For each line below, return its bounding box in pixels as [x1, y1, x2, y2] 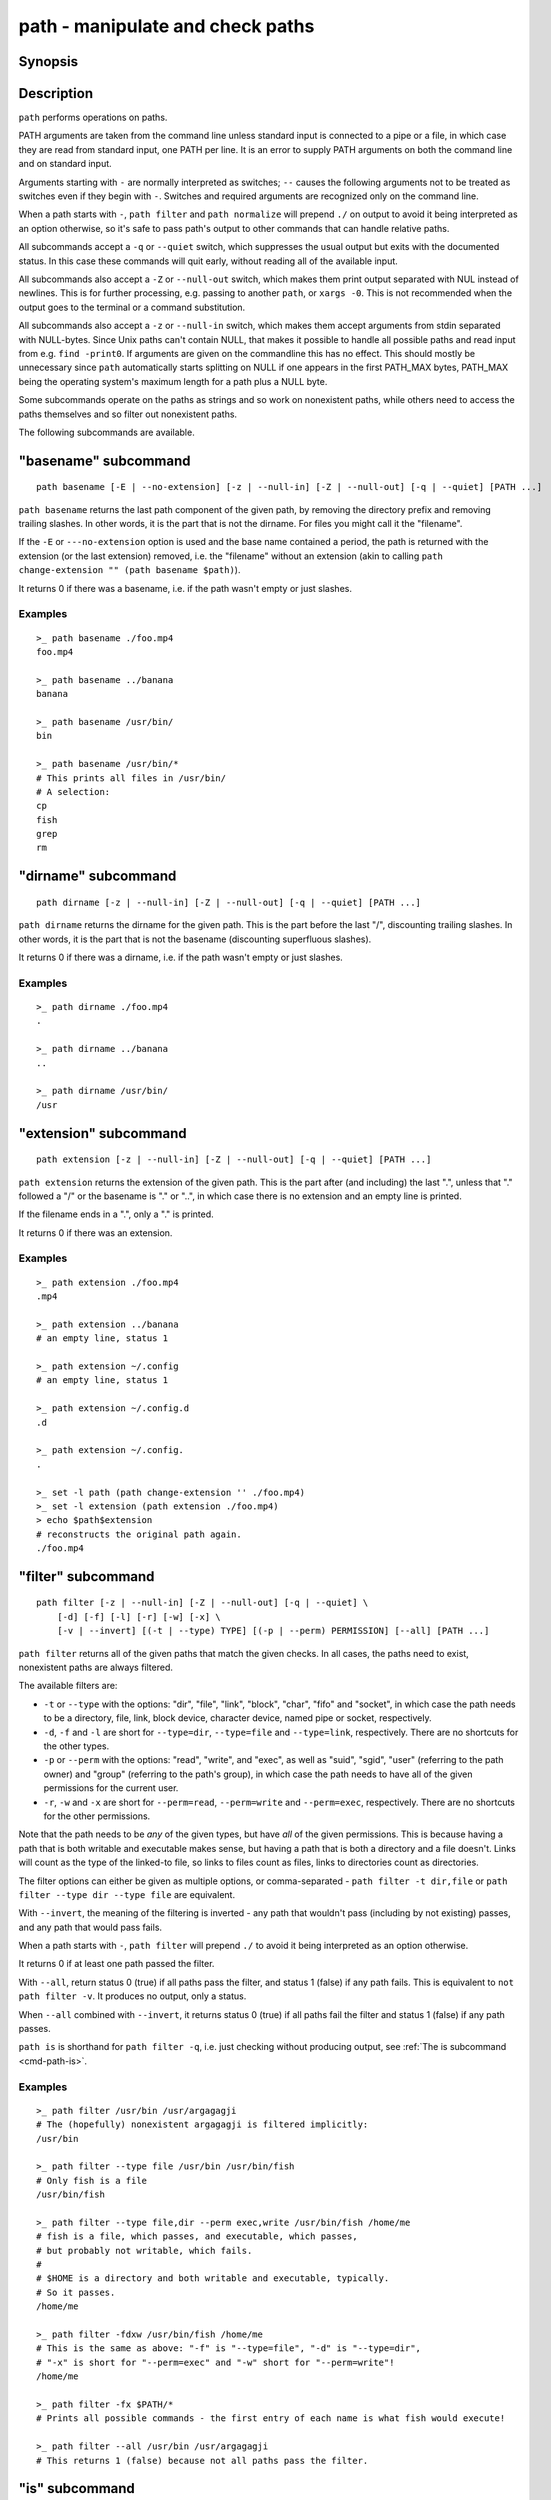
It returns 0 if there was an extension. [18, 1226, 173, 1239]
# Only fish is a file [36, 2175, 148, 2186]
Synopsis [18, 53, 79, 70]
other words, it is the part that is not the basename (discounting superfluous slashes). [18, 933, 372, 945]
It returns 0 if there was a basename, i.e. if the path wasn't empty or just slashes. [18, 582, 352, 594]
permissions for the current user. [43, 1782, 179, 1794]
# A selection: [36, 786, 111, 797]
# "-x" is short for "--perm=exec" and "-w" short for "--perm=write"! [36, 2356, 395, 2368]
